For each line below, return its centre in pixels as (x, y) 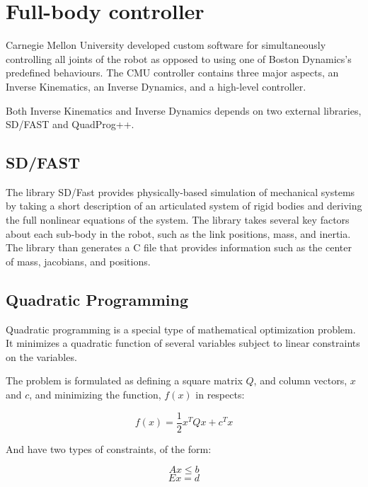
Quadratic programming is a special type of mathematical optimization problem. (181, 329)
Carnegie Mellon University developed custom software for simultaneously (166, 45)
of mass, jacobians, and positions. (78, 261)
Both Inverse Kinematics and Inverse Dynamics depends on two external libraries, (184, 110)
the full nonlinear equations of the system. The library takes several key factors (178, 220)
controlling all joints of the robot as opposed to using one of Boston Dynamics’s (179, 58)
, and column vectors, (300, 380)
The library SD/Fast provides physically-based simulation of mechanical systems (180, 191)
